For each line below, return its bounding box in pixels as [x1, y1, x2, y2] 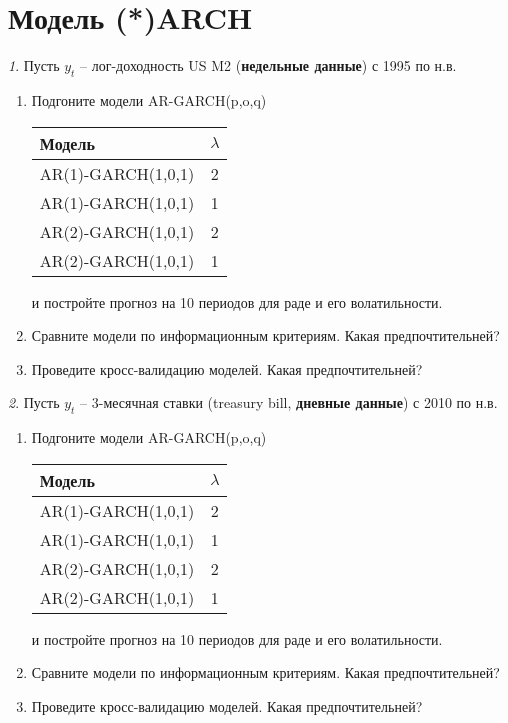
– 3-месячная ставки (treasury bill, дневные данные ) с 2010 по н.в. [80, 392, 498, 413]
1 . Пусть [8, 55, 60, 76]
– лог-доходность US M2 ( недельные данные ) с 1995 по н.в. [80, 55, 457, 76]
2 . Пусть [8, 392, 60, 413]
